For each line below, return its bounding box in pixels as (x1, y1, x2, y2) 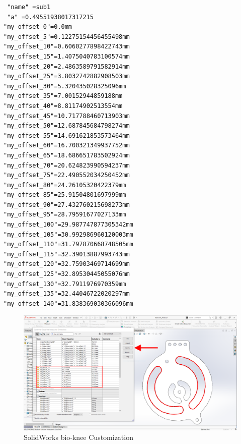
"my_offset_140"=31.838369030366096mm (4, 300, 133, 307)
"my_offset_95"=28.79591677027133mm (4, 211, 126, 218)
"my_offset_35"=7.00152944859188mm (4, 92, 123, 100)
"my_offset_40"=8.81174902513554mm (4, 102, 123, 109)
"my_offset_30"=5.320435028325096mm (4, 82, 126, 90)
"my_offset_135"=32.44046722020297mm (4, 290, 130, 298)
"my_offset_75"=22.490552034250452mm (4, 172, 130, 179)
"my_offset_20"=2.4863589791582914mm (4, 63, 130, 70)
